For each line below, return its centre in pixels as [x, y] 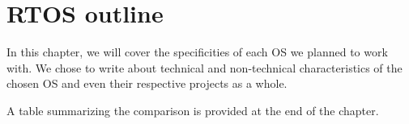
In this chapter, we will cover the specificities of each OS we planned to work [197, 52]
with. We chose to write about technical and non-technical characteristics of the [204, 67]
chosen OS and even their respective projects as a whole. [147, 83]
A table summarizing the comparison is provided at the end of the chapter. [193, 110]
